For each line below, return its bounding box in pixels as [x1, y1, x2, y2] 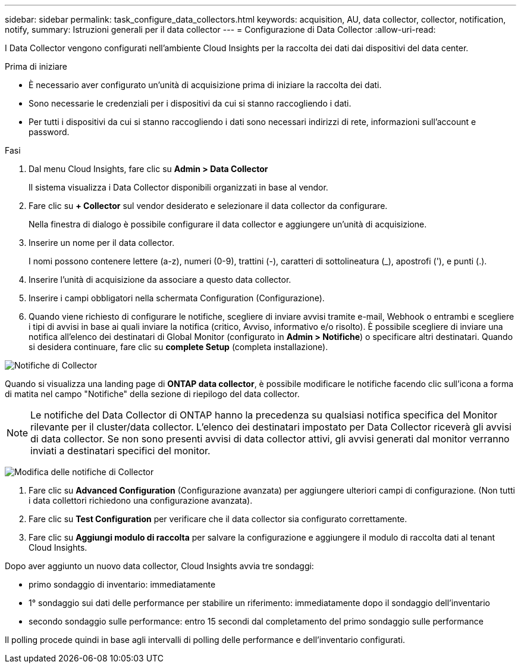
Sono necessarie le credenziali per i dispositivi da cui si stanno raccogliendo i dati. [29, 98, 351, 108]
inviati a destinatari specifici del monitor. [30, 445, 211, 457]
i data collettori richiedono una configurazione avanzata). [29, 495, 253, 505]
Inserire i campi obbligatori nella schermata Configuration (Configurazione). [29, 293, 325, 303]
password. [29, 127, 70, 137]
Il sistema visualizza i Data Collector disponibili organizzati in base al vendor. [29, 182, 328, 192]
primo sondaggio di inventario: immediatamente [29, 579, 216, 589]
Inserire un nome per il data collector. [29, 238, 175, 248]
